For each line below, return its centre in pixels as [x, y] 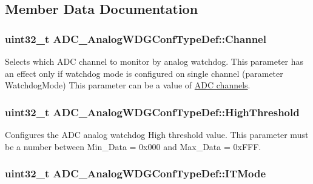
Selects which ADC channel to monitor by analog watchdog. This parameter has [154, 61]
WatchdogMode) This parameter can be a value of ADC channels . [128, 85]
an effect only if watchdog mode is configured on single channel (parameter [144, 73]
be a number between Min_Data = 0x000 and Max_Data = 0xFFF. [133, 146]
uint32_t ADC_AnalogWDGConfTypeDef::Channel [136, 38]
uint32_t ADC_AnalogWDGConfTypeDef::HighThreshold [152, 112]
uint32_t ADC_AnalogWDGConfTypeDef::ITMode [136, 173]
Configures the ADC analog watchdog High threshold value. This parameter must [157, 134]
